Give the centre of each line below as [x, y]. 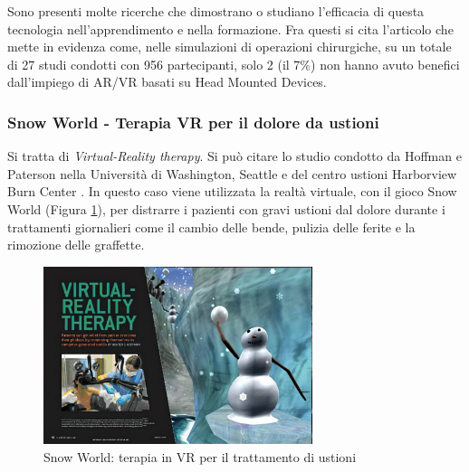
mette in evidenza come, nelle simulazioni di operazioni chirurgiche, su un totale [230, 47]
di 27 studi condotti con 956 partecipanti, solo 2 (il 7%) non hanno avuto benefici [234, 64]
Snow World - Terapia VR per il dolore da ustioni [193, 122]
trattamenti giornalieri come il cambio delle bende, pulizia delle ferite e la [211, 227]
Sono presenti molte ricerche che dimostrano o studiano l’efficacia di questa [216, 11]
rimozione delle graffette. [76, 245]
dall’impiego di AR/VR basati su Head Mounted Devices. [167, 82]
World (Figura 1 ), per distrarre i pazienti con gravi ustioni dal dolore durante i [226, 208]
